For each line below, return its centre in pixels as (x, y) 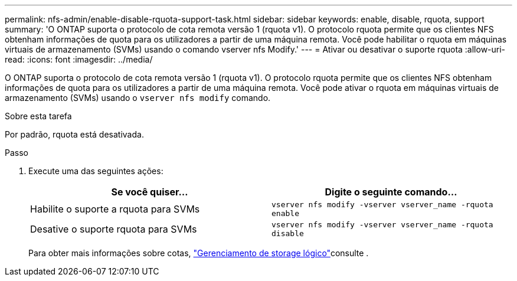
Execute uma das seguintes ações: (96, 171)
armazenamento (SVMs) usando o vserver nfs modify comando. (138, 98)
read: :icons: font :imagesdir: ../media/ (79, 59)
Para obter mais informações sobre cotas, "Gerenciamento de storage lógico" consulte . (199, 253)
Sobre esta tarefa (38, 116)
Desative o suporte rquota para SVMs (114, 229)
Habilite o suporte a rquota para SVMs (115, 209)
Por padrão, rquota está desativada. (74, 134)
